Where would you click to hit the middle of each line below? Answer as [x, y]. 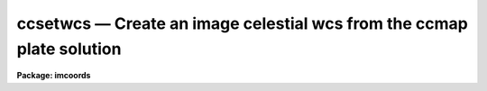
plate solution [69, 49]
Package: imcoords [54, 76]
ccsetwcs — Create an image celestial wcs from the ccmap [242, 23]
